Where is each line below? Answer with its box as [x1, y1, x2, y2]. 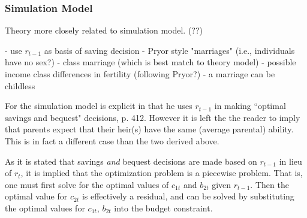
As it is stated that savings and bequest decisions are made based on [5, 155, 257, 167]
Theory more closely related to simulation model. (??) [5, 24, 203, 37]
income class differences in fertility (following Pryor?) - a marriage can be [5, 68, 275, 80]
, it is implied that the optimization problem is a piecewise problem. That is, [20, 166, 303, 179]
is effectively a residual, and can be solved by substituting [82, 190, 294, 202]
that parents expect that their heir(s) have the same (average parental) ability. [5, 123, 294, 135]
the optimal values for [5, 201, 85, 214]
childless [5, 79, 35, 92]
